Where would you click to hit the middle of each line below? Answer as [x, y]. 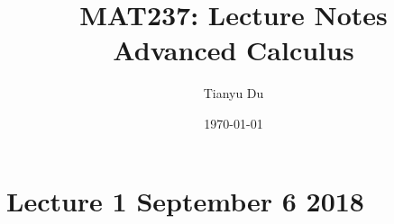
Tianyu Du [234, 93]
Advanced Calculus [234, 50]
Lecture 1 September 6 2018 [185, 200]
